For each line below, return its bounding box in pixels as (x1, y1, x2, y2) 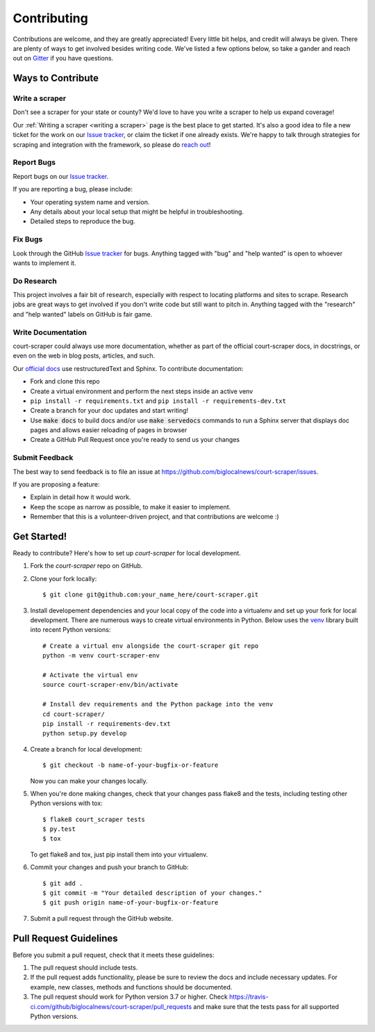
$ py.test (42, 825, 76, 833)
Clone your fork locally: (30, 574, 97, 582)
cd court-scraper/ (42, 710, 106, 718)
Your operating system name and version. (30, 198, 150, 206)
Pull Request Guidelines (12, 932, 118, 944)
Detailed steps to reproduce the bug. (30, 217, 135, 225)
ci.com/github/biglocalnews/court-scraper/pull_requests (30, 1002, 192, 1010)
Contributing (12, 10, 88, 26)
